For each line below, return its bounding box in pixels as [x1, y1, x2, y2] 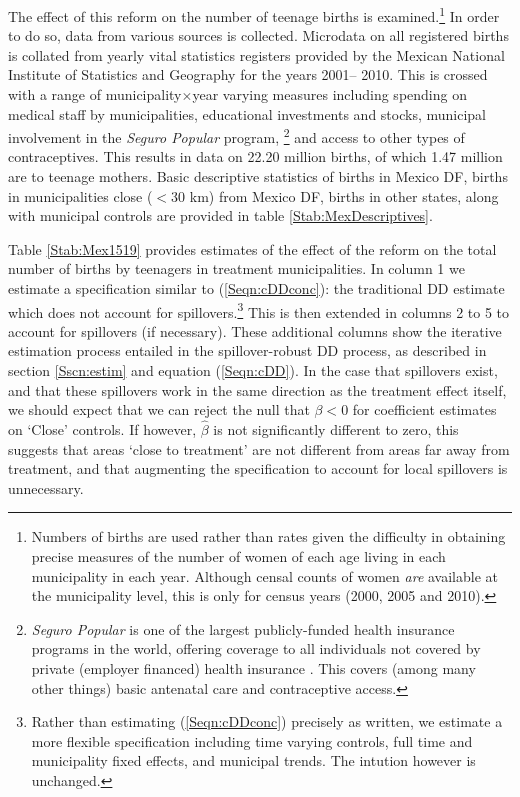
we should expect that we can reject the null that [8, 399, 310, 420]
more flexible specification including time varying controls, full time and [31, 730, 473, 751]
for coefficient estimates [352, 399, 497, 420]
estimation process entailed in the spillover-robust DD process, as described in [8, 340, 487, 361]
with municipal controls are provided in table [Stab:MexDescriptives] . [8, 205, 433, 226]
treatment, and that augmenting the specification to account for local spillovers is [8, 458, 508, 479]
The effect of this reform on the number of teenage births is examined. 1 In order [8, 3, 500, 26]
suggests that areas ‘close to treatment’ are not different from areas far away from [8, 438, 510, 459]
